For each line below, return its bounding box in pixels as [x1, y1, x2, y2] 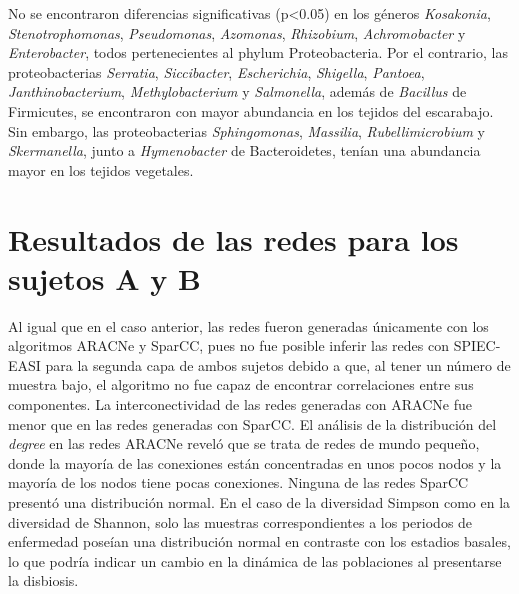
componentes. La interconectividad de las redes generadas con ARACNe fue [8, 394, 472, 415]
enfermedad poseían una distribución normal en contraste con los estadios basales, [8, 531, 511, 552]
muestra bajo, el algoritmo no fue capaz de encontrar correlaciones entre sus [8, 374, 474, 395]
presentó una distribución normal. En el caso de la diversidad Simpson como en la [8, 492, 511, 512]
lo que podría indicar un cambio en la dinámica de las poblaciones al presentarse [8, 550, 502, 571]
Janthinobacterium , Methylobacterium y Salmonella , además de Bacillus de [8, 81, 467, 102]
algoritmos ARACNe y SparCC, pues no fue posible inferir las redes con [8, 335, 449, 356]
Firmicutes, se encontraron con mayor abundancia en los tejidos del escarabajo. [8, 100, 494, 121]
